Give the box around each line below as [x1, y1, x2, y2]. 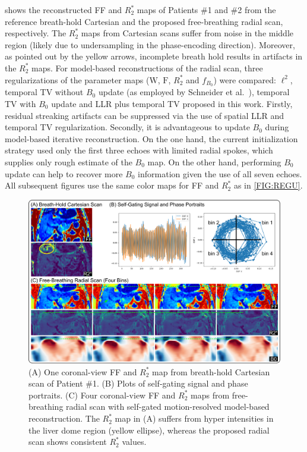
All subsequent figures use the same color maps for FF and [5, 179, 219, 192]
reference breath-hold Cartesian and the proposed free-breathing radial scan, [5, 15, 283, 27]
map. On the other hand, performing [147, 155, 281, 168]
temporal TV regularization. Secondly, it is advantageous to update [5, 121, 250, 133]
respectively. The [5, 27, 67, 39]
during [265, 121, 289, 133]
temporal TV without [5, 86, 84, 98]
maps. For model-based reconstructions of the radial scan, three [31, 61, 263, 74]
